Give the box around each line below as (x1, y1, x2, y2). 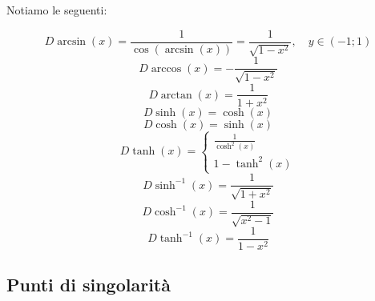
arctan (160, 89, 192, 101)
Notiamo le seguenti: (6, 2, 107, 18)
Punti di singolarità (6, 272, 171, 297)
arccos (151, 62, 182, 74)
